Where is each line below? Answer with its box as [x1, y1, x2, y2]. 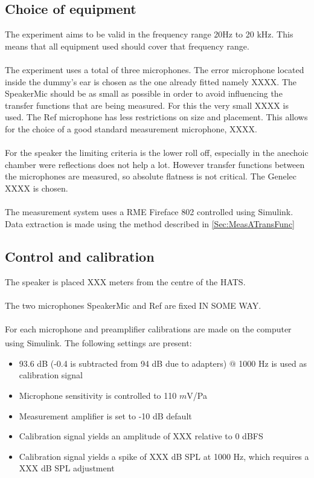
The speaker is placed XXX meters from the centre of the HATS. [5, 275, 246, 288]
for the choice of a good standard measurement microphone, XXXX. [5, 122, 257, 135]
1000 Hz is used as [239, 357, 307, 369]
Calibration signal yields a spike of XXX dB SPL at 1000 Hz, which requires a [19, 450, 309, 462]
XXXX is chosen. [5, 181, 68, 194]
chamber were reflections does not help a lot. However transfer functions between [5, 158, 305, 170]
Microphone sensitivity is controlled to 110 [19, 389, 177, 401]
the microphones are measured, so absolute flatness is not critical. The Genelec [5, 170, 296, 182]
